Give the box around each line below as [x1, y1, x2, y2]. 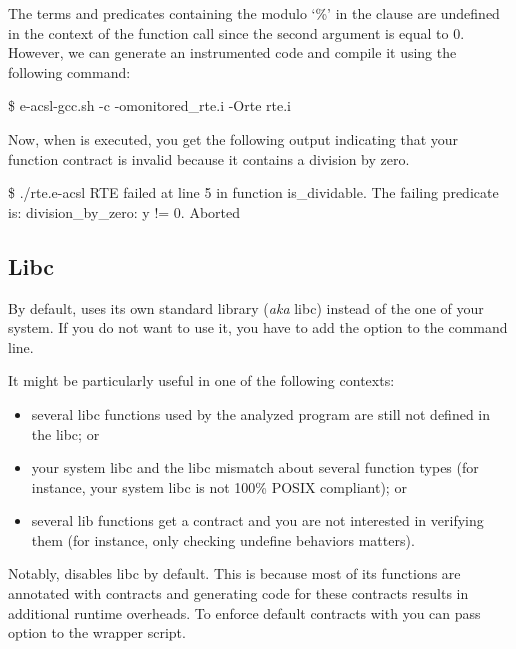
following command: [8, 61, 131, 82]
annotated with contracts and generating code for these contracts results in [8, 583, 469, 604]
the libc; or [31, 423, 100, 444]
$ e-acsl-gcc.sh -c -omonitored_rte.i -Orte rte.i [8, 95, 291, 116]
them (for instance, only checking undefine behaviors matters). [31, 529, 415, 550]
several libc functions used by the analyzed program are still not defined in [31, 403, 491, 424]
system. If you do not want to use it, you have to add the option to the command [8, 317, 508, 338]
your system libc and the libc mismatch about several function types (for [31, 457, 479, 478]
